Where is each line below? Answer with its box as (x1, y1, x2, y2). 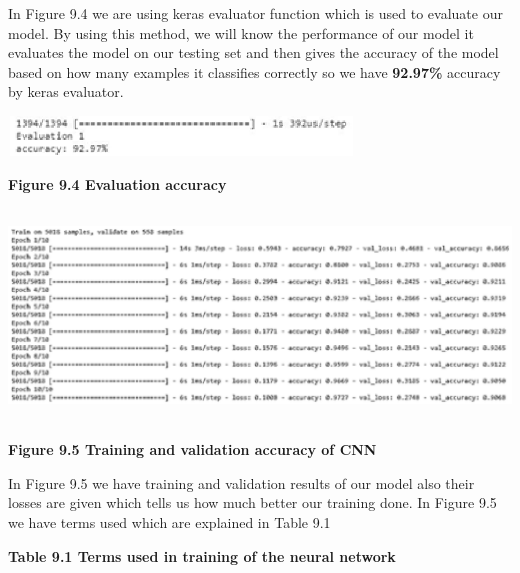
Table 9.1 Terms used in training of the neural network (8, 545, 396, 566)
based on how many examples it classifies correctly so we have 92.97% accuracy (8, 61, 501, 82)
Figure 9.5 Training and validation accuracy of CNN (8, 439, 377, 460)
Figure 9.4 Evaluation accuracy (8, 173, 227, 194)
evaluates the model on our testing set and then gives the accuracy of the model (8, 42, 499, 63)
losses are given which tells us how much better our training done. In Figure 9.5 (8, 492, 497, 513)
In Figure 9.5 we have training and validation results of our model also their (8, 472, 475, 493)
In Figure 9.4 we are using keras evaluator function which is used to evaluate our (8, 3, 503, 23)
